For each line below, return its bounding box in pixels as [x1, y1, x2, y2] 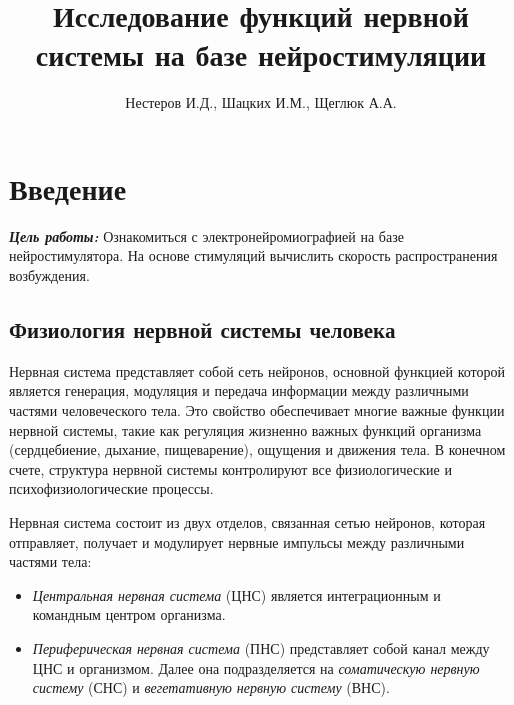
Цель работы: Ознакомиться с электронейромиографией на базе [9, 225, 404, 246]
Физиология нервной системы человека [9, 314, 396, 345]
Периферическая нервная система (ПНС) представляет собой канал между [32, 637, 490, 658]
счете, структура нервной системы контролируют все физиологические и [9, 458, 452, 479]
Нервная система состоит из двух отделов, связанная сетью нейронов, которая [9, 511, 486, 532]
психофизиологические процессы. [9, 478, 214, 499]
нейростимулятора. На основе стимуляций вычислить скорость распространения [9, 245, 498, 266]
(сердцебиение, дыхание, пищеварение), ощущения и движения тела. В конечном [9, 439, 506, 460]
